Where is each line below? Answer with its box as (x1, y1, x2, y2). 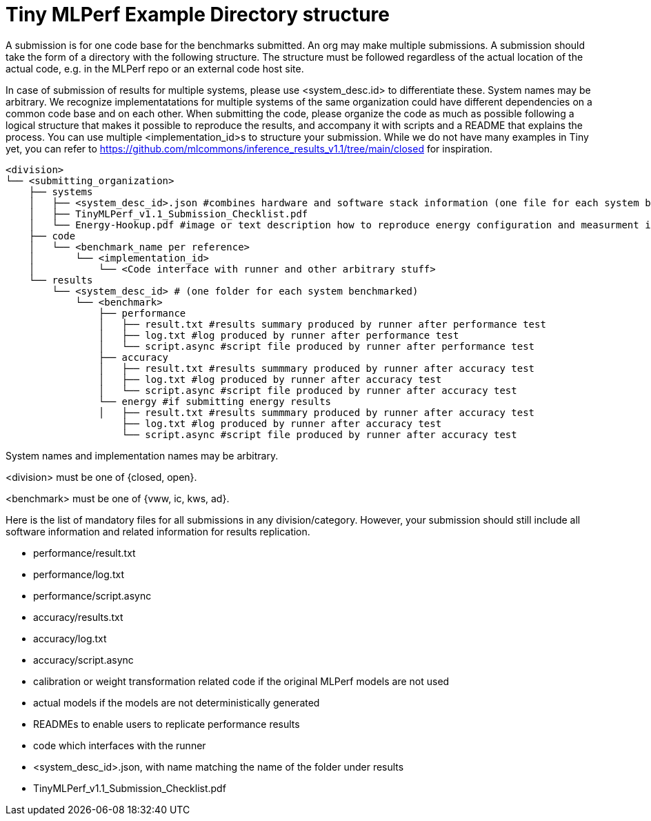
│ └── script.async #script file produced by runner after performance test (98, 340, 535, 352)
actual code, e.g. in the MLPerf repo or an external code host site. (6, 62, 304, 75)
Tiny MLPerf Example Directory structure (6, 3, 390, 26)
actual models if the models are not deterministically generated (33, 696, 320, 709)
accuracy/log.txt (33, 632, 107, 644)
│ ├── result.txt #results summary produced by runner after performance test (98, 318, 546, 330)
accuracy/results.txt (33, 611, 123, 623)
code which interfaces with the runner (33, 739, 206, 751)
